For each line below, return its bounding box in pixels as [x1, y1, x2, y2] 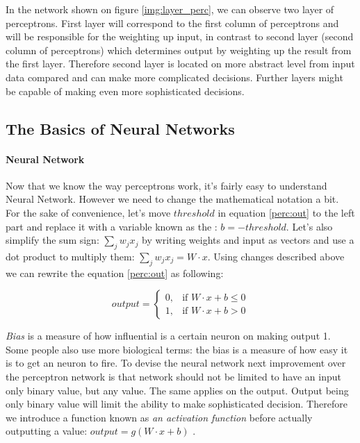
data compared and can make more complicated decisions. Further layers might [6, 69, 343, 84]
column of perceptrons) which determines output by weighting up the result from [6, 42, 352, 57]
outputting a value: [6, 424, 88, 438]
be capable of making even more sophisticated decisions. [6, 83, 245, 98]
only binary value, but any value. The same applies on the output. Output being [6, 383, 349, 397]
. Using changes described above [207, 249, 345, 263]
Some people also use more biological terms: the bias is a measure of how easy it [6, 342, 348, 356]
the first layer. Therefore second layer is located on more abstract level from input [6, 56, 355, 71]
